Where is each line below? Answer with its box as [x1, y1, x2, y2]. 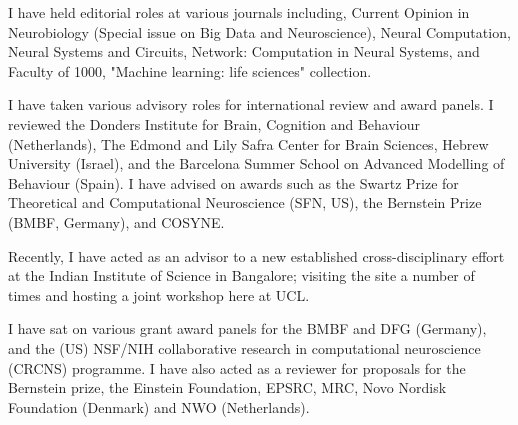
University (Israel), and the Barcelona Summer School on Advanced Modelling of [8, 153, 505, 174]
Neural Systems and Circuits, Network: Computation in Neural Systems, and [8, 41, 480, 62]
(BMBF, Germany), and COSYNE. [8, 211, 225, 232]
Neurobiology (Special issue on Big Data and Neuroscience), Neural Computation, [8, 21, 511, 42]
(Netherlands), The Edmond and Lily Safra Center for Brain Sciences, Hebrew [8, 133, 489, 154]
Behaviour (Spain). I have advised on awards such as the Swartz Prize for [8, 172, 459, 193]
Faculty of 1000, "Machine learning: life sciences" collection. [8, 60, 372, 81]
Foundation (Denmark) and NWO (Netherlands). [8, 396, 310, 417]
